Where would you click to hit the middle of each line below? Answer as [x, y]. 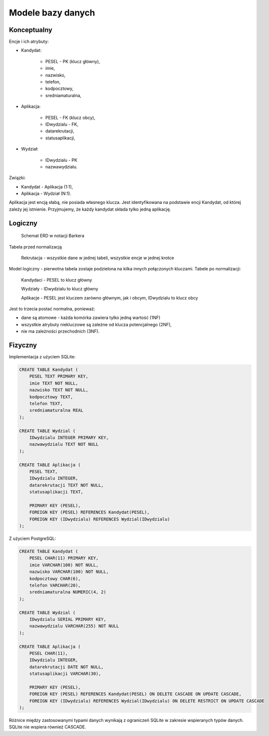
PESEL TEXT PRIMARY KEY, [59, 376]
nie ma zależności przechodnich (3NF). [60, 331]
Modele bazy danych [52, 13]
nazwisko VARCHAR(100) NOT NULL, [69, 572]
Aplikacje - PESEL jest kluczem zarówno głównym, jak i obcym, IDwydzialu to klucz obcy [110, 298]
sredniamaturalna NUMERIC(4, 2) [68, 592]
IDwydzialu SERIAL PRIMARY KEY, [68, 619]
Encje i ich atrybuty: [29, 42]
